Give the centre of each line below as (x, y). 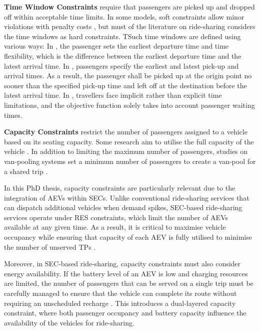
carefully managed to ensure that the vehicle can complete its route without (120, 293)
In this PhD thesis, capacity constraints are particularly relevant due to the (120, 188)
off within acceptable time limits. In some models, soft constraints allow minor (124, 16)
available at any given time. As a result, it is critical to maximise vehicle (115, 227)
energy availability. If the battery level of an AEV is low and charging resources (126, 273)
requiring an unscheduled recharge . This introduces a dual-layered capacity (120, 303)
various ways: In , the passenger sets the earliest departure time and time (116, 46)
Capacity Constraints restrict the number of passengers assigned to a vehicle (126, 132)
